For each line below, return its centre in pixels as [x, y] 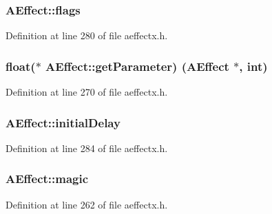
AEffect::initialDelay [63, 122]
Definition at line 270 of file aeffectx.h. [87, 92]
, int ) [253, 66]
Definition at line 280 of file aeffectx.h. [87, 35]
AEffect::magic [47, 179]
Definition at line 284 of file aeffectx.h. [87, 148]
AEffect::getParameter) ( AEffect [137, 66]
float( [21, 66]
